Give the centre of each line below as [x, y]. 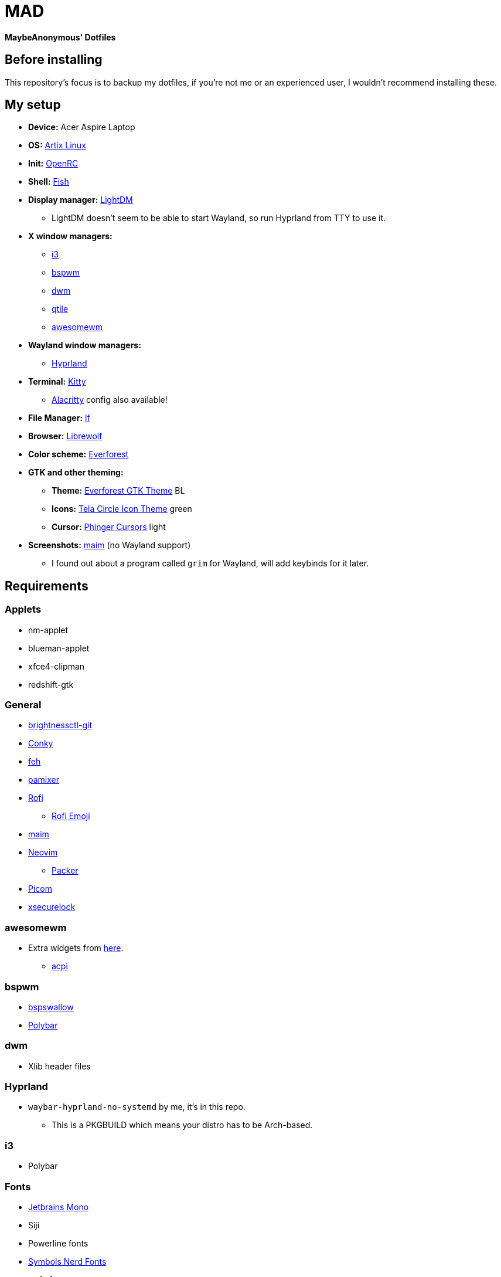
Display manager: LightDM [81, 200]
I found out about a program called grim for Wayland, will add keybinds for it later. [210, 563]
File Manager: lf [59, 418]
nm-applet [48, 630]
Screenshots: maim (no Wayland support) [110, 545]
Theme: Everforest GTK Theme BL [118, 491]
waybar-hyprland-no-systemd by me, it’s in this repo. [137, 1107]
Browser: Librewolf [65, 436]
